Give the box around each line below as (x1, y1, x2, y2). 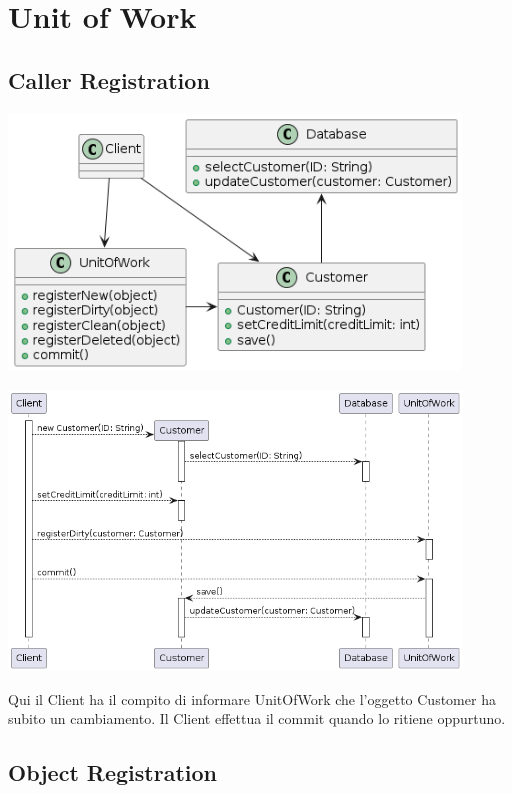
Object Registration (8, 757, 217, 788)
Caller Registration (8, 64, 210, 95)
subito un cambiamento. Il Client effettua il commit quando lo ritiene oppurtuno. (8, 708, 506, 729)
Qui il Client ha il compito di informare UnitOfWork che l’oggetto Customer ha (8, 688, 496, 709)
